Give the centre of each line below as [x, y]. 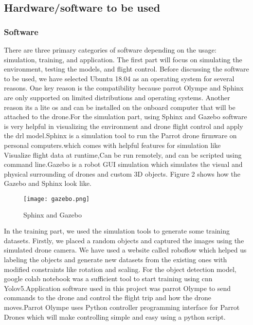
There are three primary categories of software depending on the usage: [110, 50]
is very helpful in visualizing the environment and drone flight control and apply [124, 126]
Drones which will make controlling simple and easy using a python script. [115, 316]
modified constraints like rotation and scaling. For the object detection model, [120, 269]
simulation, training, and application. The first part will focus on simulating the [123, 59]
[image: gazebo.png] [57, 199]
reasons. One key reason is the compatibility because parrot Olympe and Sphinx [124, 88]
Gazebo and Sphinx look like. [48, 183]
